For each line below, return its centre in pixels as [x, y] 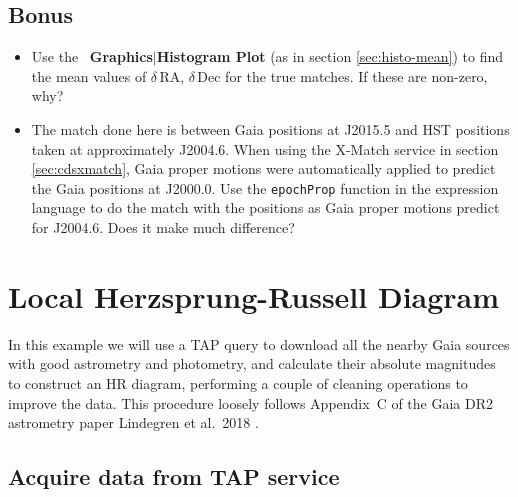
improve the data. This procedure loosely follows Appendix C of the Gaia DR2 [251, 402]
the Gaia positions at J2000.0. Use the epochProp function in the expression [265, 187]
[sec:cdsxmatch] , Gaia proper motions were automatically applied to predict [263, 168]
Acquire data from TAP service [174, 476]
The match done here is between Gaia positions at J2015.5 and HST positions [270, 128]
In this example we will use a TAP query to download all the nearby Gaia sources [259, 343]
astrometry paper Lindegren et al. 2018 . [133, 422]
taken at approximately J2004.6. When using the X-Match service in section [265, 148]
